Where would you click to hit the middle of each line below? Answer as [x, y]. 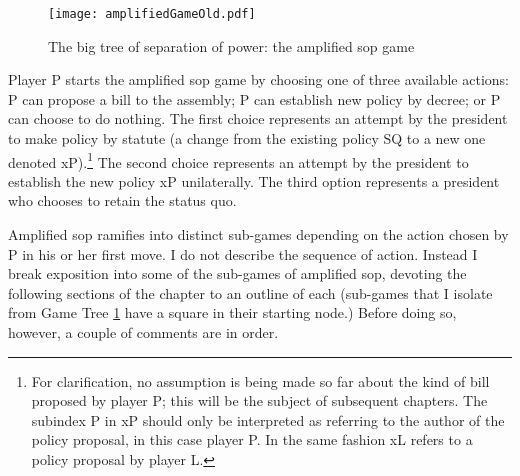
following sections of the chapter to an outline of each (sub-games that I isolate [250, 292]
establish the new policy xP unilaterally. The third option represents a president [254, 180]
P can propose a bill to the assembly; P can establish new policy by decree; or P [254, 98]
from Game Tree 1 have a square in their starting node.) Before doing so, [232, 312]
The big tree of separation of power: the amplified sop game [231, 45]
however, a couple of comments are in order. [143, 332]
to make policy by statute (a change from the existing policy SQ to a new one [247, 138]
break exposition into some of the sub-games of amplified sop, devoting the [237, 273]
